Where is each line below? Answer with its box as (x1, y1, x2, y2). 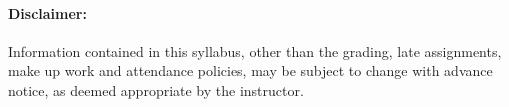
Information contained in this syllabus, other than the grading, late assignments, (8, 40, 502, 61)
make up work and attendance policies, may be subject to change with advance (8, 60, 493, 81)
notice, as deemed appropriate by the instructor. (8, 79, 304, 100)
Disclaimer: (8, 2, 87, 23)
